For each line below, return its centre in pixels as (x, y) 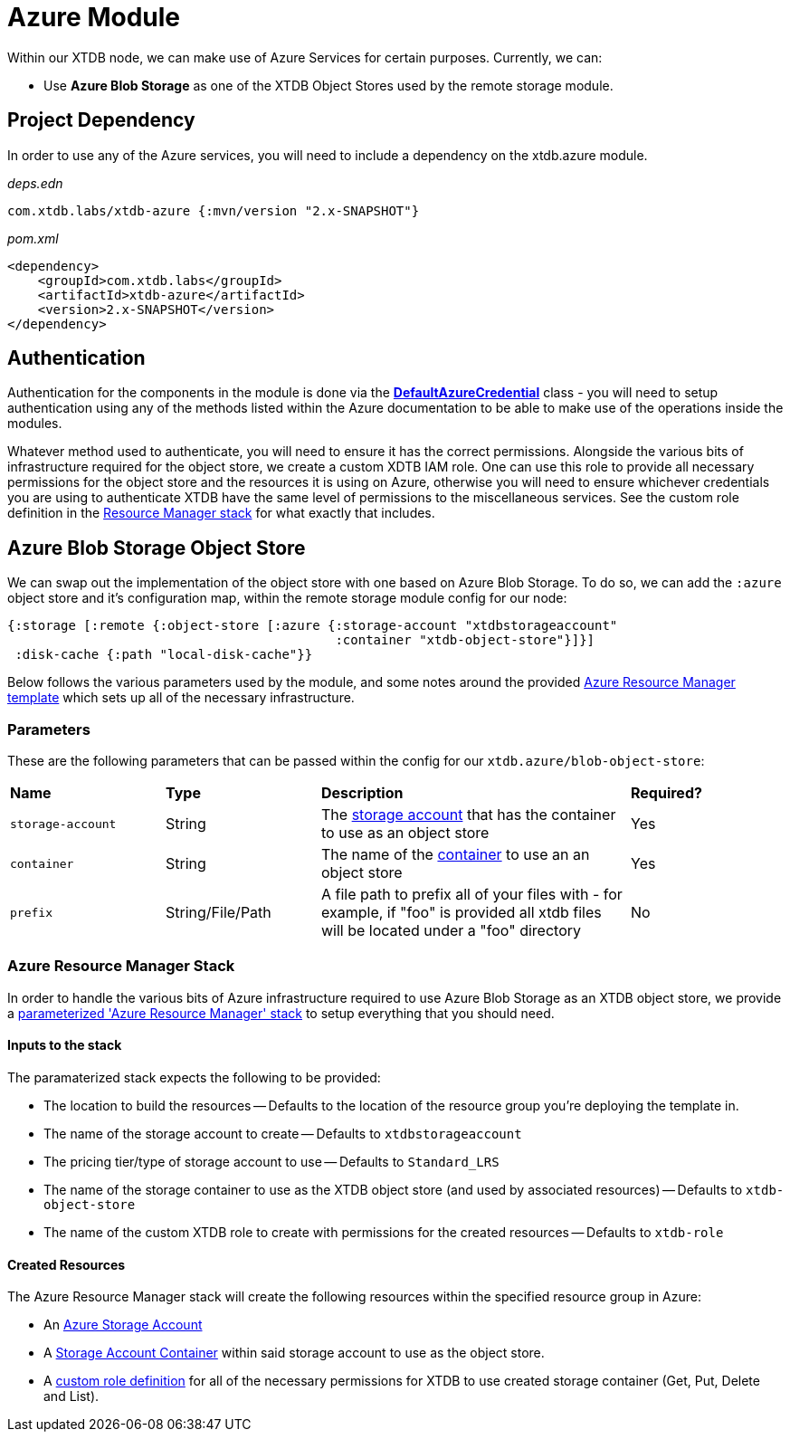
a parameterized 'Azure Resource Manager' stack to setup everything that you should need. (281, 1013)
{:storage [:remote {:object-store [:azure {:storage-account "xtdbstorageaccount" (313, 626)
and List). (71, 1396)
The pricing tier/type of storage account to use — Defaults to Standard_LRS (271, 1162)
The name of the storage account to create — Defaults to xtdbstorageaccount (283, 1134)
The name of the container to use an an (456, 855)
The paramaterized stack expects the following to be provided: (194, 1077)
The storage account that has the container (469, 815)
